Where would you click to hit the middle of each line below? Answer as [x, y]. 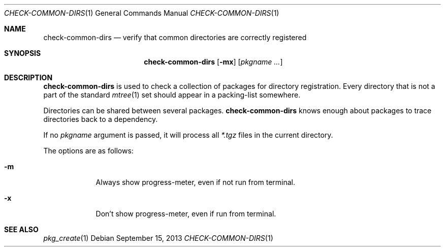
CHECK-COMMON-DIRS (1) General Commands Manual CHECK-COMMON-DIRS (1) [142, 13]
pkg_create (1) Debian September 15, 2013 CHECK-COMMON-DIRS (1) [158, 238]
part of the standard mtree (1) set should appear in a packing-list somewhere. [172, 95]
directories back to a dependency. [101, 119]
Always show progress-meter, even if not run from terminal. [195, 182]
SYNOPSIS [23, 53]
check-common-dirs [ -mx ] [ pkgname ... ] [213, 62]
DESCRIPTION [28, 77]
